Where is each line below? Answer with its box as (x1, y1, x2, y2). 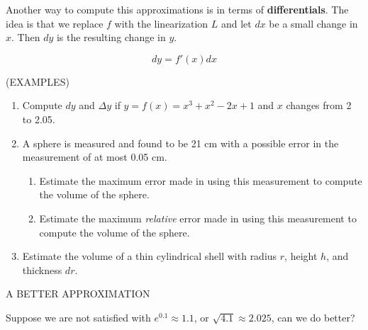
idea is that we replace (6, 16, 104, 30)
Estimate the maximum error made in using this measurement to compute (39, 173, 362, 188)
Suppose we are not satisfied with (6, 309, 151, 324)
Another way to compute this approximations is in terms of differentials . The (6, 2, 349, 16)
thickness (22, 262, 62, 277)
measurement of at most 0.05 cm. (22, 149, 167, 164)
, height (284, 249, 318, 263)
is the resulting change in (56, 30, 166, 45)
